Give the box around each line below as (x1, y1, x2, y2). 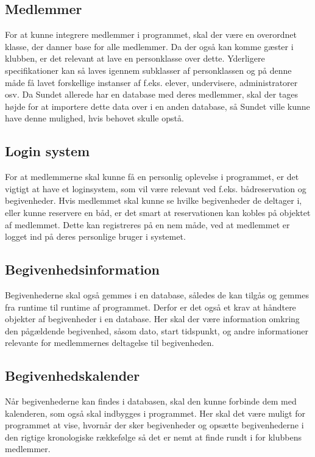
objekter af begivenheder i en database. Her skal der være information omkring (5, 312, 300, 325)
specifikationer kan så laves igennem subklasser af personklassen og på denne (5, 63, 292, 76)
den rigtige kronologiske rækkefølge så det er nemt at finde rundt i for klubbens (5, 430, 302, 443)
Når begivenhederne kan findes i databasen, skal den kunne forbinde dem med (5, 395, 297, 408)
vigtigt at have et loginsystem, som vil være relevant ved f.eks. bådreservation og (5, 182, 306, 195)
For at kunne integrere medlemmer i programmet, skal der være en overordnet (5, 28, 297, 41)
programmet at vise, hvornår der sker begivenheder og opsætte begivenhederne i (5, 419, 304, 431)
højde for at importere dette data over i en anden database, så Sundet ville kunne (5, 99, 310, 112)
